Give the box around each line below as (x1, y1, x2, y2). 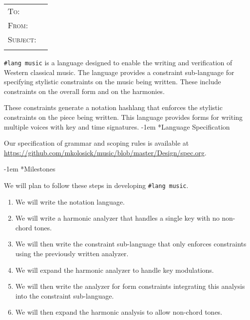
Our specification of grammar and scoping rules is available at (4, 138, 189, 148)
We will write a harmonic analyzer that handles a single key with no (15, 213, 220, 223)
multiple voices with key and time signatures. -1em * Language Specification (4, 121, 230, 132)
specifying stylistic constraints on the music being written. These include (4, 76, 221, 87)
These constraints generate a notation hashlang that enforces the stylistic (4, 102, 223, 113)
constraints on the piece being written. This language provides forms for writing (4, 112, 243, 122)
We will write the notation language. (15, 196, 125, 207)
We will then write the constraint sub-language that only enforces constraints (15, 239, 247, 249)
